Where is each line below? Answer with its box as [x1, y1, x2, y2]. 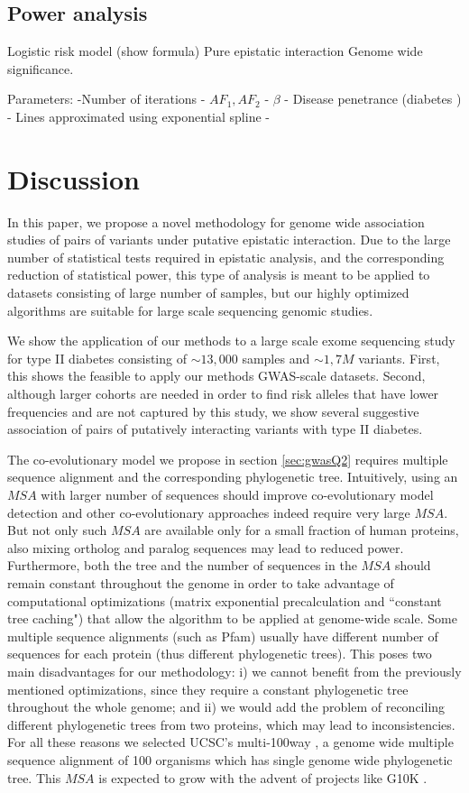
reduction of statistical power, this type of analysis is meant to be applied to [7, 265, 430, 284]
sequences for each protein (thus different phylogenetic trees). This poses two [7, 644, 432, 663]
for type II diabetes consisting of [7, 348, 187, 367]
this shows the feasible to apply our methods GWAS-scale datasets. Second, [7, 366, 426, 385]
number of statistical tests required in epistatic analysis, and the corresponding [7, 247, 445, 266]
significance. [7, 59, 74, 78]
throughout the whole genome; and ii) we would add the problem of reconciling [7, 697, 446, 716]
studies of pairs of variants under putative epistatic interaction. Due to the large [7, 230, 451, 249]
